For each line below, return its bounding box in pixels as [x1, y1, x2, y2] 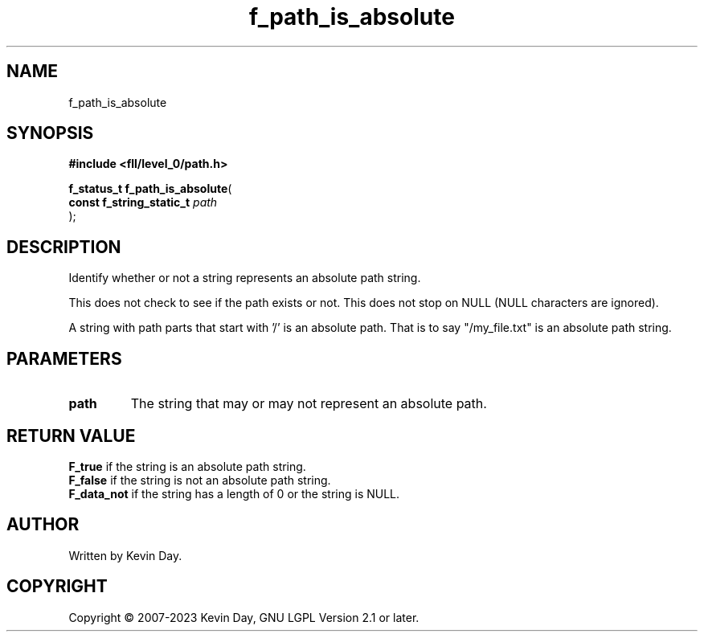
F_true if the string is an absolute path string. [68, 459, 306, 473]
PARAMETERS [6, 348, 122, 369]
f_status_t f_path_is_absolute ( [68, 182, 232, 196]
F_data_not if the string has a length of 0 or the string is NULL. [68, 486, 400, 501]
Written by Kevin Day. [68, 548, 182, 562]
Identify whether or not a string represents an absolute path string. [68, 271, 421, 285]
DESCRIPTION [6, 236, 121, 257]
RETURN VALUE [6, 425, 136, 446]
